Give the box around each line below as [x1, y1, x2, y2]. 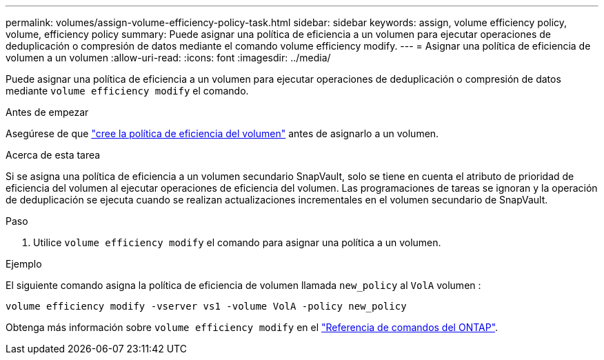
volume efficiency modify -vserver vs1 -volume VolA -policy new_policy [6, 301, 407, 312]
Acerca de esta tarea [6, 149, 101, 161]
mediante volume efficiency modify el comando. [6, 85, 249, 97]
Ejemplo [6, 258, 42, 270]
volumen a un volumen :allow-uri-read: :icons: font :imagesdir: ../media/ [6, 52, 331, 63]
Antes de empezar [6, 106, 89, 118]
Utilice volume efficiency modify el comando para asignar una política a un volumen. [33, 237, 441, 248]
